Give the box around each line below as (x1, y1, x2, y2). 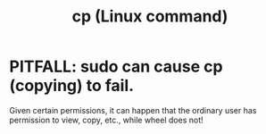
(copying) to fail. (9, 76, 135, 96)
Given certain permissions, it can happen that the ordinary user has (9, 105, 257, 115)
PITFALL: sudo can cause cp (9, 56, 223, 77)
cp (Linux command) (71, 6, 229, 27)
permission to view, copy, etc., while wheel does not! (9, 114, 204, 125)
